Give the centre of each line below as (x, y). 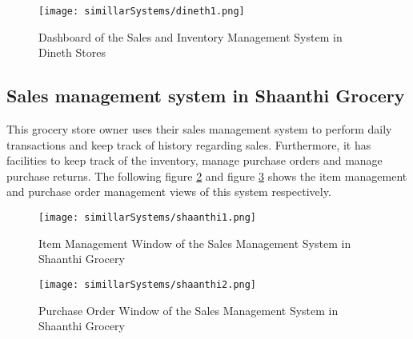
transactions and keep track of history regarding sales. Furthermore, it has (189, 144)
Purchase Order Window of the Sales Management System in (188, 310)
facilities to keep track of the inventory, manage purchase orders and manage (194, 160)
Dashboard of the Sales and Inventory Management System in (190, 36)
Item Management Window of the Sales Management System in (195, 243)
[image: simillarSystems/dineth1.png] (142, 11)
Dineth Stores (72, 52)
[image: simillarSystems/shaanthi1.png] (148, 218)
